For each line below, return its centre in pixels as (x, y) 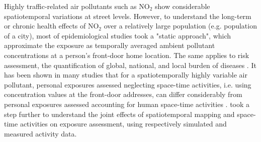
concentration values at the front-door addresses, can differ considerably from (123, 94)
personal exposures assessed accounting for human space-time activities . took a (127, 104)
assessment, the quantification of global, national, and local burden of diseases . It (130, 65)
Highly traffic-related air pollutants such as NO (77, 6)
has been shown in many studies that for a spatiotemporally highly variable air (126, 75)
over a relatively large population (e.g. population (180, 26)
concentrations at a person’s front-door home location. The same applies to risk (127, 55)
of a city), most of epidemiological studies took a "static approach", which (118, 35)
